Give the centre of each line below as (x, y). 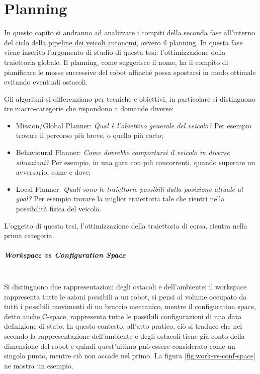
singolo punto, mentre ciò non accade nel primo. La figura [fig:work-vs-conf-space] (130, 356)
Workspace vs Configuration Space (65, 255)
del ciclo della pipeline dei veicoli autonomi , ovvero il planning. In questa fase (123, 42)
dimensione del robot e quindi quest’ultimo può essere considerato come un (120, 346)
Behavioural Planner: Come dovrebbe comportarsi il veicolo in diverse (123, 152)
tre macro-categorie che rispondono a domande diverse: (89, 108)
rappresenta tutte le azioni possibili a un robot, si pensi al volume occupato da (125, 296)
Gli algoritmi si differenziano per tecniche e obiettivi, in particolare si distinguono (130, 98)
